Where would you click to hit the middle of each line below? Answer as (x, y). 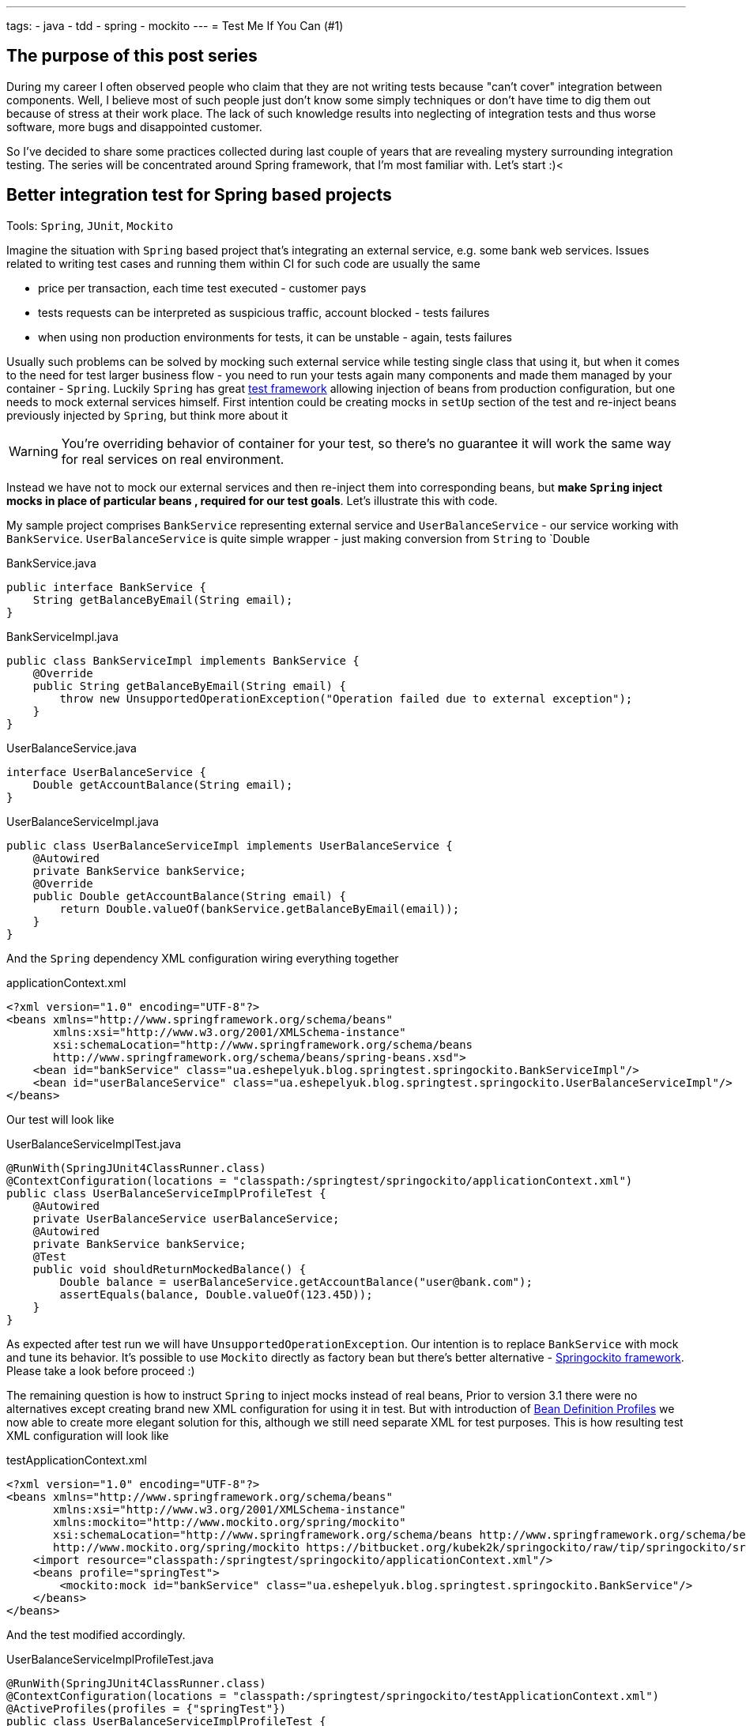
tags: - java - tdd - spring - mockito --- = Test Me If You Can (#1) (175, 26)
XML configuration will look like (88, 1435)
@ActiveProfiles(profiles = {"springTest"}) (147, 1708)
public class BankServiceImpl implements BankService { (183, 660)
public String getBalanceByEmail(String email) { (189, 686)
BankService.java (51, 563)
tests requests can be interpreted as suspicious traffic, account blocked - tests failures (264, 312)
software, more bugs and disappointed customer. (134, 126)
